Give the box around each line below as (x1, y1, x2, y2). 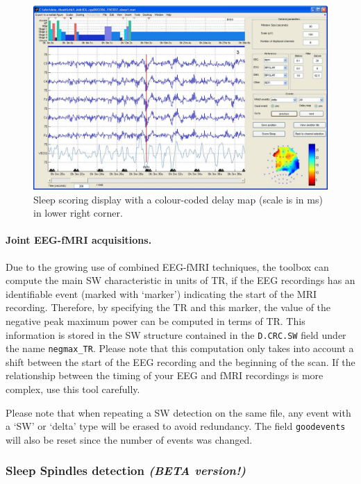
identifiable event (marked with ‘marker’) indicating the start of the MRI (6, 286, 317, 301)
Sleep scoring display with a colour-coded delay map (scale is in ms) (33, 192, 323, 206)
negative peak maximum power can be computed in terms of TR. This (6, 313, 305, 328)
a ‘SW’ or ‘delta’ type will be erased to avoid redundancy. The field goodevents (6, 419, 346, 433)
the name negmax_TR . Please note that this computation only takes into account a (6, 341, 354, 356)
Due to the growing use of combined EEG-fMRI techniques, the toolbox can (6, 259, 329, 274)
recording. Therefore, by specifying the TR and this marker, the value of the (6, 300, 331, 315)
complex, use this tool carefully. (6, 382, 140, 397)
